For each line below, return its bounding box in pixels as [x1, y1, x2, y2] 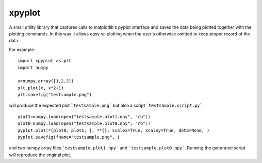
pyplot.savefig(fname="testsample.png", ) [17, 134, 120, 140]
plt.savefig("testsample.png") [17, 92, 92, 98]
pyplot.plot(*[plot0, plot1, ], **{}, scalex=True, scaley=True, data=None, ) [17, 128, 210, 133]
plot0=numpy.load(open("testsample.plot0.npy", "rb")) [17, 121, 151, 126]
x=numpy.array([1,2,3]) [17, 78, 74, 84]
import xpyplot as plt [17, 58, 72, 64]
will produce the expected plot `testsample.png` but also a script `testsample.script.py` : [9, 102, 204, 109]
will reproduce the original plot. [9, 152, 71, 158]
